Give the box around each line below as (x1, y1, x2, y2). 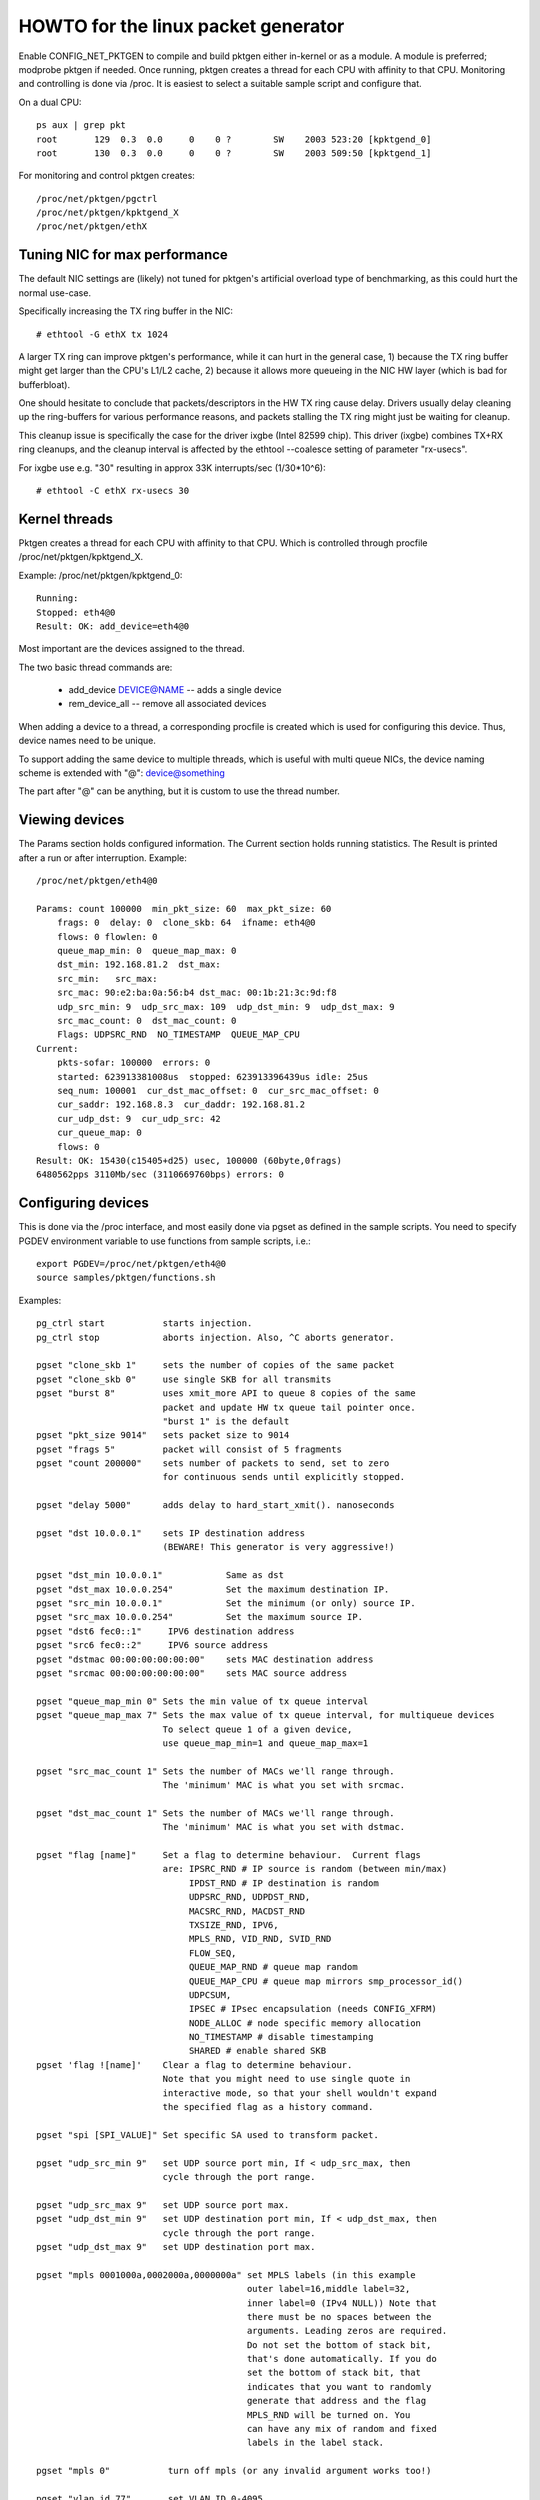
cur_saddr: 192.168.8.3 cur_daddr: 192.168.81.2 (56, 1099, 305, 1110)
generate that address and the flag (246, 2395, 427, 2407)
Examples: (18, 1294, 62, 1306)
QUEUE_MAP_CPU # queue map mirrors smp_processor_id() (188, 1975, 464, 1987)
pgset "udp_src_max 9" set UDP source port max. (36, 2199, 290, 2210)
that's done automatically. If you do (246, 2353, 437, 2365)
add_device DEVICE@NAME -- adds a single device (68, 684, 282, 696)
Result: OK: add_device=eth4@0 (36, 620, 190, 632)
